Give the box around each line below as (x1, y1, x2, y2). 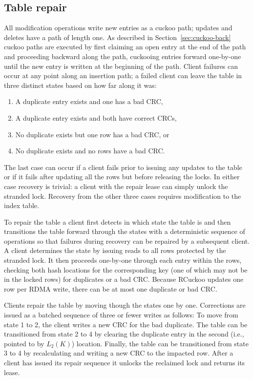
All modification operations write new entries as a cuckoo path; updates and (4, 22, 232, 33)
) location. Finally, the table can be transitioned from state (71, 338, 249, 348)
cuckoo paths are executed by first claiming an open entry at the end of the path (4, 42, 246, 52)
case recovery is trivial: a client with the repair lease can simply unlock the (4, 181, 228, 191)
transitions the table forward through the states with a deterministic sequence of (4, 226, 245, 236)
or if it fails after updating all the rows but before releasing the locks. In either (4, 171, 240, 182)
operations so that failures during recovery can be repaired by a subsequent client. (4, 235, 250, 246)
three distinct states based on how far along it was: (4, 80, 157, 90)
